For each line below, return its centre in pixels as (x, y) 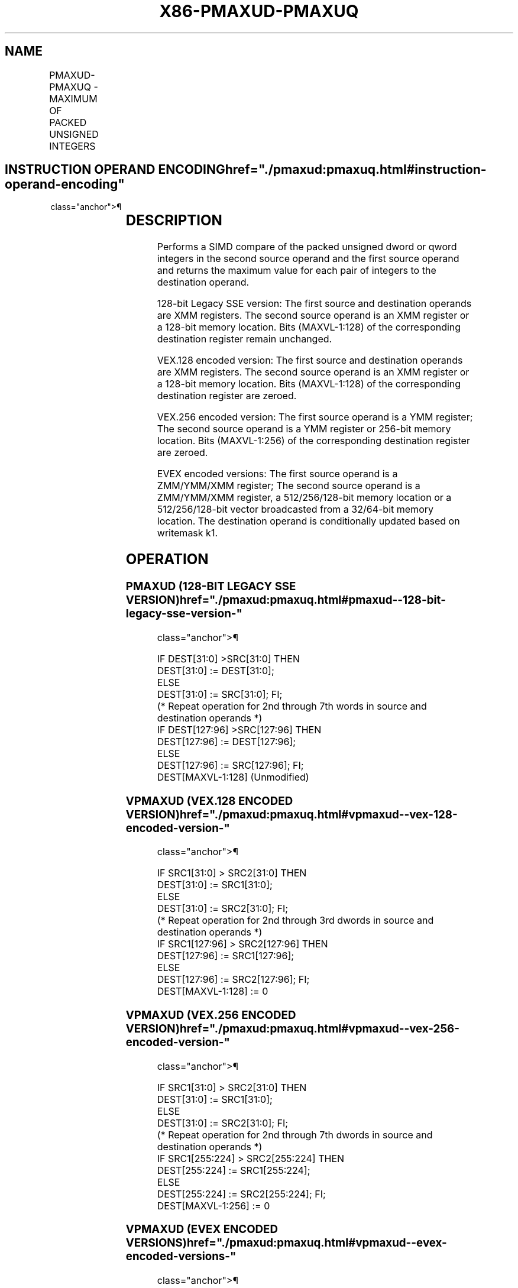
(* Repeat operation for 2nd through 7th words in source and (292, 706)
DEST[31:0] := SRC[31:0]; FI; (220, 694)
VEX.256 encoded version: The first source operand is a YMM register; (315, 417)
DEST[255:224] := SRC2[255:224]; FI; (241, 1194)
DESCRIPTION (174, 221)
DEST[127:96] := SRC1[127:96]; (226, 956)
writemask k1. (187, 533)
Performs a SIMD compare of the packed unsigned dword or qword (307, 247)
